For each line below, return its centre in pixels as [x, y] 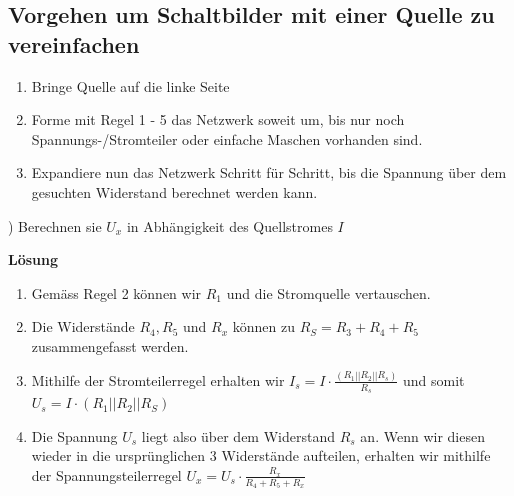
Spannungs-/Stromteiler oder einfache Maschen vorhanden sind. [227, 138]
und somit [433, 379]
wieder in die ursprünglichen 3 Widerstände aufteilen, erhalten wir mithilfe [261, 455]
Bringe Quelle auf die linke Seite [130, 85]
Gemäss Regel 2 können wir [116, 292]
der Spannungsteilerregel [106, 474]
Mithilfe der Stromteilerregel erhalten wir [158, 379]
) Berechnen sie [55, 225]
